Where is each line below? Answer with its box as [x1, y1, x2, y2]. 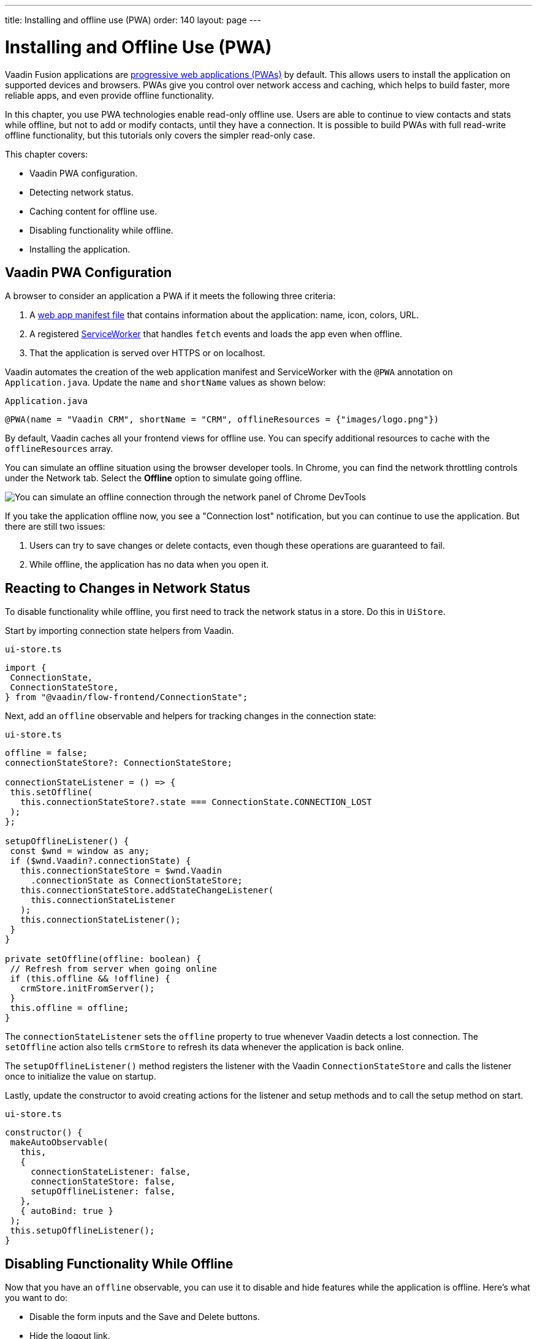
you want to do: [5, 1292, 68, 1303]
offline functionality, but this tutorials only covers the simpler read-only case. [5, 129, 315, 140]
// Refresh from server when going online [10, 964, 217, 974]
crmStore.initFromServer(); [20, 983, 155, 994]
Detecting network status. [29, 186, 134, 197]
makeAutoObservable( [10, 1137, 109, 1148]
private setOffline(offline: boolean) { [5, 954, 202, 964]
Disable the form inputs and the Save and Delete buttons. [29, 1311, 260, 1322]
